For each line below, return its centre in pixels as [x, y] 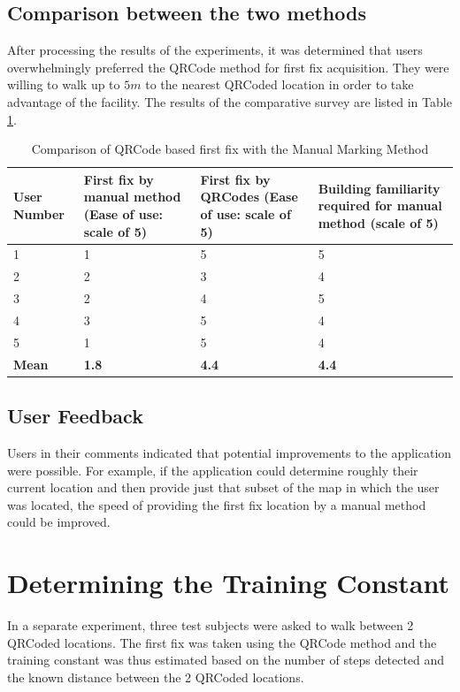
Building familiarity [379, 188]
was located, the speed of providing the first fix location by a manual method [217, 504]
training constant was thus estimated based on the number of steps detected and [226, 660]
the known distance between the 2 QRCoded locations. [156, 677]
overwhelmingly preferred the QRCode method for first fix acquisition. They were [228, 67]
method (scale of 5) [378, 222]
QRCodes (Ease [249, 197]
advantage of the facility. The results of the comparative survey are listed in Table [230, 101]
